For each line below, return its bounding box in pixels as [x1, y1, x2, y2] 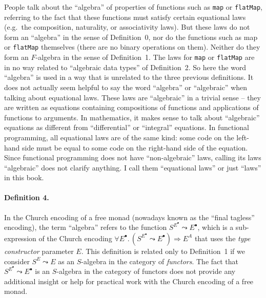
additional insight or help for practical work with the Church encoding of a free [4, 275, 254, 286]
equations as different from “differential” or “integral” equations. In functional [4, 122, 250, 133]
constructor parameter [4, 245, 74, 256]
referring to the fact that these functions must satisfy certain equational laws [4, 11, 246, 22]
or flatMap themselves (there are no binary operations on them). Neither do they [4, 41, 260, 52]
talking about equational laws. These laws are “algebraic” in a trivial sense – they [4, 92, 261, 102]
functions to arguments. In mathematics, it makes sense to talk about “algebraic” [4, 112, 260, 122]
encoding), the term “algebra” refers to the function [4, 222, 167, 232]
